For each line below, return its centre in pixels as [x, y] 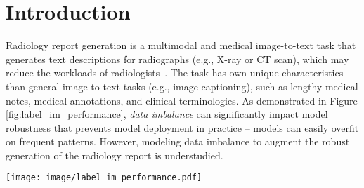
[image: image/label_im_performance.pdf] [104, 178]
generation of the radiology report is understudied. [115, 155]
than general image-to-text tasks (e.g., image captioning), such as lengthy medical [182, 86]
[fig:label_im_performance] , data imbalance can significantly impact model [167, 114]
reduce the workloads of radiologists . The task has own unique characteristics [175, 73]
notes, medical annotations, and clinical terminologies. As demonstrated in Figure [182, 100]
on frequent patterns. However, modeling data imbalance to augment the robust [178, 141]
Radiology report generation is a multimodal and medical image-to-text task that [181, 45]
